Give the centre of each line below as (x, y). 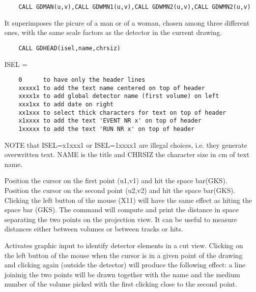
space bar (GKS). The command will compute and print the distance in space (122, 210)
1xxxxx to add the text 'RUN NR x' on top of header (106, 129)
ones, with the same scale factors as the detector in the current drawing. (113, 32)
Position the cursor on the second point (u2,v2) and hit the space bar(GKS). (120, 190)
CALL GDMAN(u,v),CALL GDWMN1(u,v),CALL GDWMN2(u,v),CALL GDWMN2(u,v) (135, 7)
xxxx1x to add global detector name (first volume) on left (119, 96)
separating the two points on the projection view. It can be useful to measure (121, 219)
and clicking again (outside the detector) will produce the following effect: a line (125, 265)
